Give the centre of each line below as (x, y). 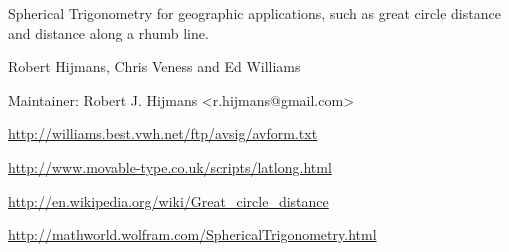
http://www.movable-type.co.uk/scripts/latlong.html (170, 166)
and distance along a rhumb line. (108, 32)
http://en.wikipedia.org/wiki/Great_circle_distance (168, 200)
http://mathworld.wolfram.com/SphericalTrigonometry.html (192, 234)
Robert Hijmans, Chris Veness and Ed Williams (154, 66)
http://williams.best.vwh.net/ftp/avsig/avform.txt (163, 133)
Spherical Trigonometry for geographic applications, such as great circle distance (254, 13)
